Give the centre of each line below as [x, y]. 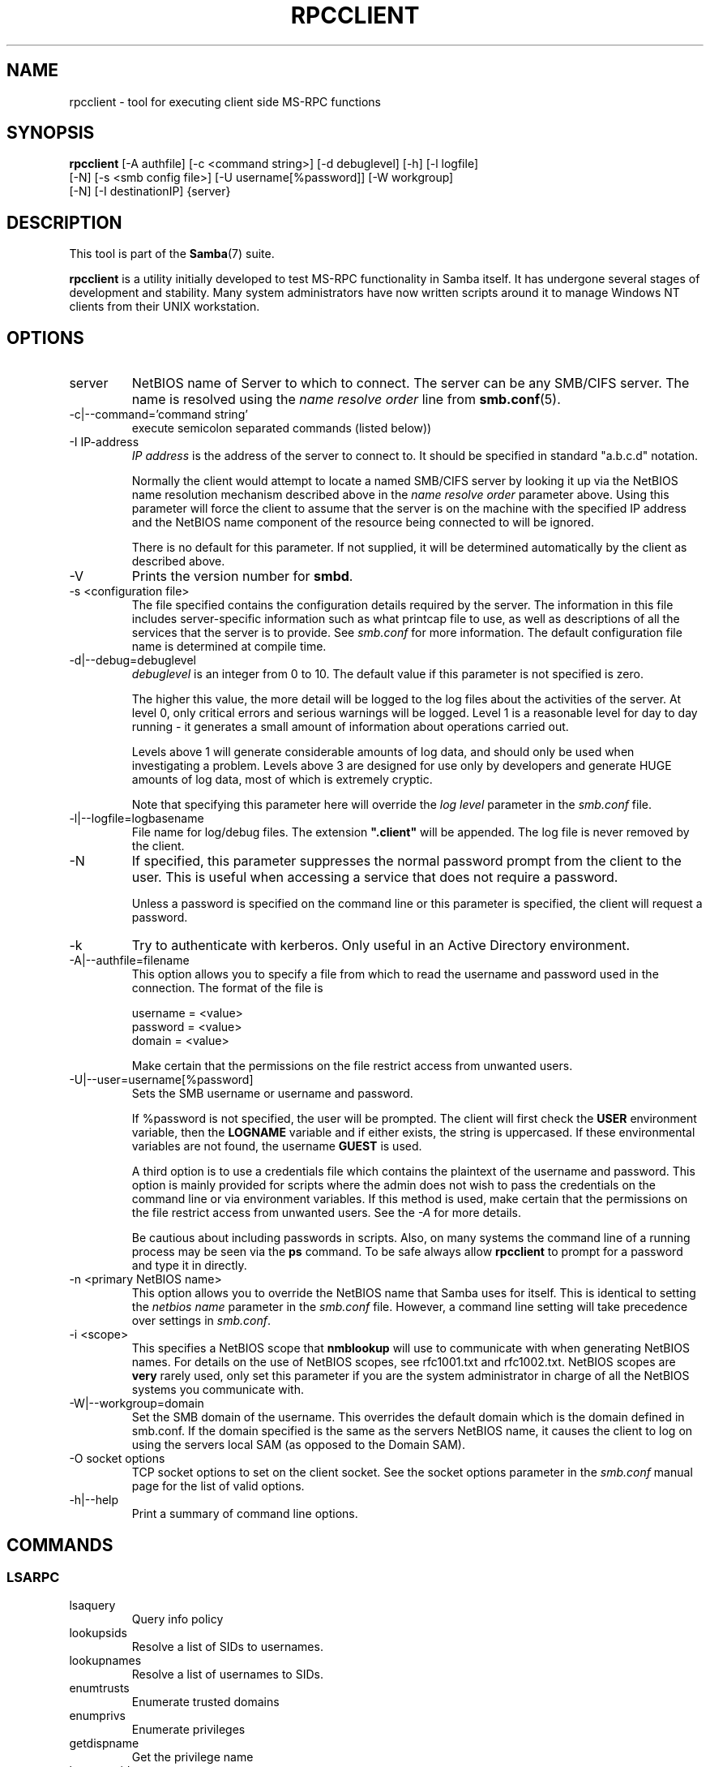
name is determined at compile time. [229, 647]
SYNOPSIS [51, 133]
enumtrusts [99, 1688]
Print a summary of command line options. [245, 1514]
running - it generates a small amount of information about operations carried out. [350, 727]
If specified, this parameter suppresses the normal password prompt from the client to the [406, 861]
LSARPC [33, 1577]
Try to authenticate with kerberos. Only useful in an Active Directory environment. [381, 946]
